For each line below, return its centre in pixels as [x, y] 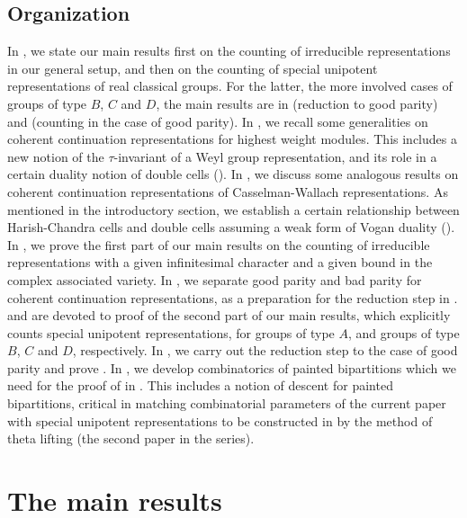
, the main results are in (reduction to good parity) [297, 103]
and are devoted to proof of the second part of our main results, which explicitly [229, 315]
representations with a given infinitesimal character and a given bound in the [220, 262]
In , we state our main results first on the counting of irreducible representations [229, 51]
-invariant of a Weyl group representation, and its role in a [275, 156]
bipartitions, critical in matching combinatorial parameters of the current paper [227, 403]
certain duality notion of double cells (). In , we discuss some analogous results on [233, 174]
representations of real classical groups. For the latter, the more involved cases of [230, 86]
